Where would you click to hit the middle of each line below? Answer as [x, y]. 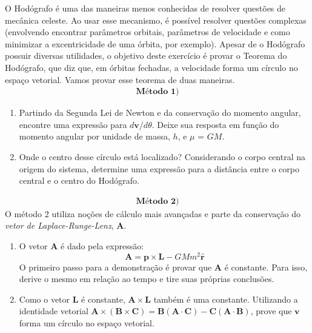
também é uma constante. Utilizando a [226, 299]
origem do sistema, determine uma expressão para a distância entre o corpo [159, 168]
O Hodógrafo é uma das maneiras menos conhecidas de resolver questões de [145, 8]
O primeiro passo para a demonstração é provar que [115, 267]
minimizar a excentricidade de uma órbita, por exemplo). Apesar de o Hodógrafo [155, 43]
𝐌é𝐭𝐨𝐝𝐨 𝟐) [158, 201]
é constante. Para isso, [266, 267]
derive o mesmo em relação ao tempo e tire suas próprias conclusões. [147, 279]
